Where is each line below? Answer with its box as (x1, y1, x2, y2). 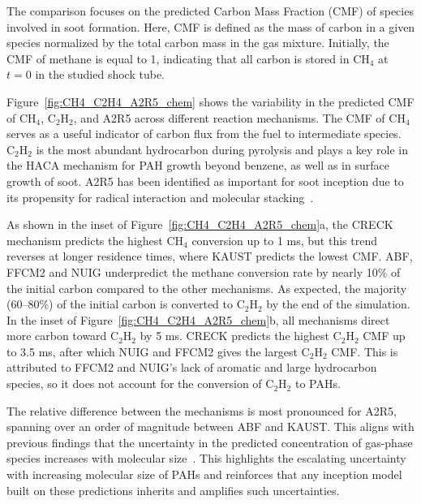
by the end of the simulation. (266, 295, 410, 312)
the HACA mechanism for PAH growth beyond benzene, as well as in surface (6, 157, 389, 174)
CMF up (363, 327, 406, 344)
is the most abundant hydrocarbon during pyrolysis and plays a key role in (36, 140, 409, 157)
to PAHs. (294, 375, 341, 392)
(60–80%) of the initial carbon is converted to (6, 295, 233, 312)
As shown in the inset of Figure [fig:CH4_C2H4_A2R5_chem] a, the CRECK (6, 216, 393, 233)
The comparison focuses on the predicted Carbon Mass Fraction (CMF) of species (6, 2, 414, 19)
